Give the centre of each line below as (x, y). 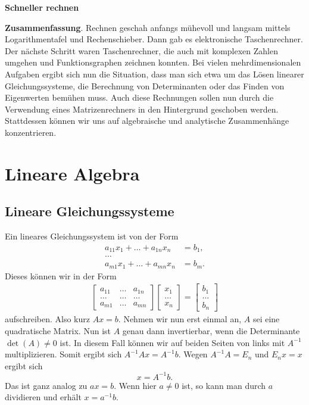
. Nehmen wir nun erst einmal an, (180, 319)
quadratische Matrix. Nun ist (58, 330)
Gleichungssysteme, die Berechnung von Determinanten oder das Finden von (145, 85)
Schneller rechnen (42, 7)
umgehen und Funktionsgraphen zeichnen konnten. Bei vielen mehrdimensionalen (153, 62)
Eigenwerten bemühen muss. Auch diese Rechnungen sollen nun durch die (139, 97)
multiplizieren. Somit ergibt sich (63, 354)
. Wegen (193, 354)
